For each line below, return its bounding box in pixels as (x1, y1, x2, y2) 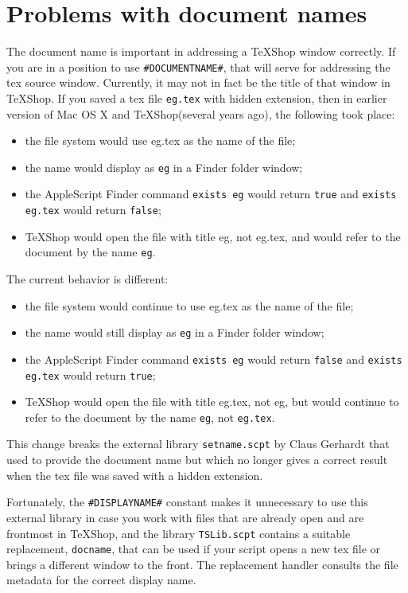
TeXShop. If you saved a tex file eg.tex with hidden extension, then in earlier (6, 89, 387, 106)
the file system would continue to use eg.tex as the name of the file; (25, 297, 354, 314)
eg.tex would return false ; (25, 201, 161, 218)
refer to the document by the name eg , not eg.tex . (25, 408, 275, 425)
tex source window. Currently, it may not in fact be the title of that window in (6, 74, 391, 91)
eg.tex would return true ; (25, 366, 156, 383)
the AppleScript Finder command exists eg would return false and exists (25, 350, 402, 367)
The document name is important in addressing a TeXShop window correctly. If (6, 43, 396, 60)
